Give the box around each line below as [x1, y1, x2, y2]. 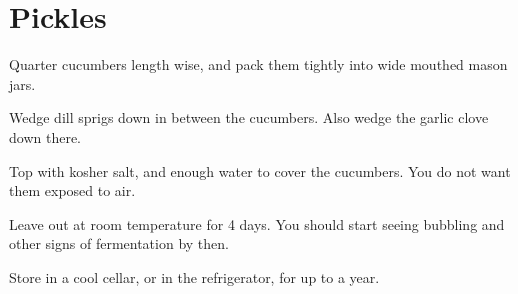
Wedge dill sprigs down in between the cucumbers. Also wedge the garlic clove [9, 107, 489, 128]
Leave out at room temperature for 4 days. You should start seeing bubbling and [9, 213, 505, 234]
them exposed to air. [9, 180, 136, 201]
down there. [9, 126, 81, 147]
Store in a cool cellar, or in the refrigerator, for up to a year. [9, 266, 380, 287]
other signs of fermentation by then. [9, 233, 229, 254]
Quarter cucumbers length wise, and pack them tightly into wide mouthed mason [9, 54, 508, 75]
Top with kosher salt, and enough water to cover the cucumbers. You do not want [9, 160, 511, 181]
